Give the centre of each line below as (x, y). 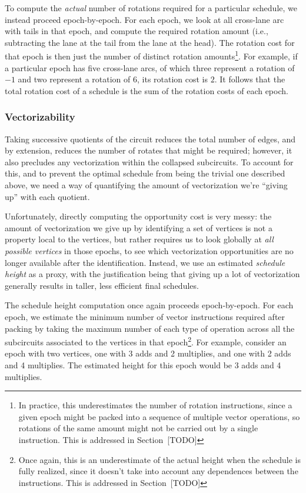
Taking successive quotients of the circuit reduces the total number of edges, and (150, 139)
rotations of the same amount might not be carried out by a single (138, 428)
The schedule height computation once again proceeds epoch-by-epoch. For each (149, 305)
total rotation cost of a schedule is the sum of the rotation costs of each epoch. (147, 90)
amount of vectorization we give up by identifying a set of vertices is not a (139, 227)
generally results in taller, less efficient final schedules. (102, 285)
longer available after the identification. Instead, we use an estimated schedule (145, 262)
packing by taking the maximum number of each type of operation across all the (150, 328)
